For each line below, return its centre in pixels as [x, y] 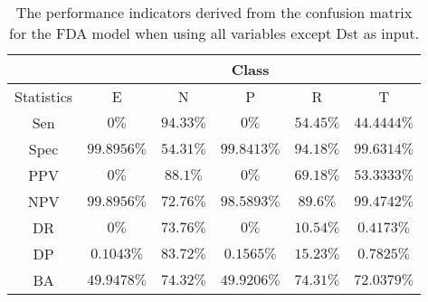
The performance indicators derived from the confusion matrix [214, 12]
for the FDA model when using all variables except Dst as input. [214, 33]
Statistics [44, 96]
